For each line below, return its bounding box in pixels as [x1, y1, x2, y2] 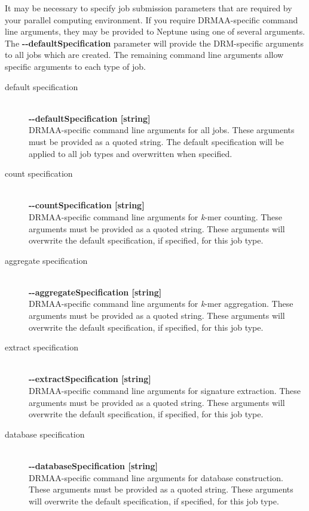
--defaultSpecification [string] [29, 112, 151, 124]
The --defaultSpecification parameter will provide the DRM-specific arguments [5, 36, 304, 49]
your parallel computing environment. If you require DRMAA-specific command [5, 13, 298, 26]
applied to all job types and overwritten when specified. [29, 147, 232, 159]
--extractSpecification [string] [29, 373, 151, 385]
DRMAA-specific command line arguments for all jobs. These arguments [29, 124, 295, 136]
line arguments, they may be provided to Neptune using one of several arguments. [5, 25, 305, 38]
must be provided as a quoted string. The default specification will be [29, 135, 284, 147]
